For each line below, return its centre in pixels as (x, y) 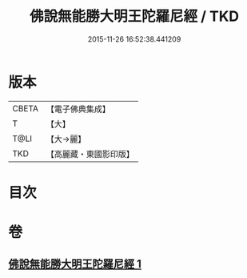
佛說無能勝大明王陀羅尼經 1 (75, 264)
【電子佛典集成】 (78, 109)
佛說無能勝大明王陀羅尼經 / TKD (134, 16)
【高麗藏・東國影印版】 (90, 154)
